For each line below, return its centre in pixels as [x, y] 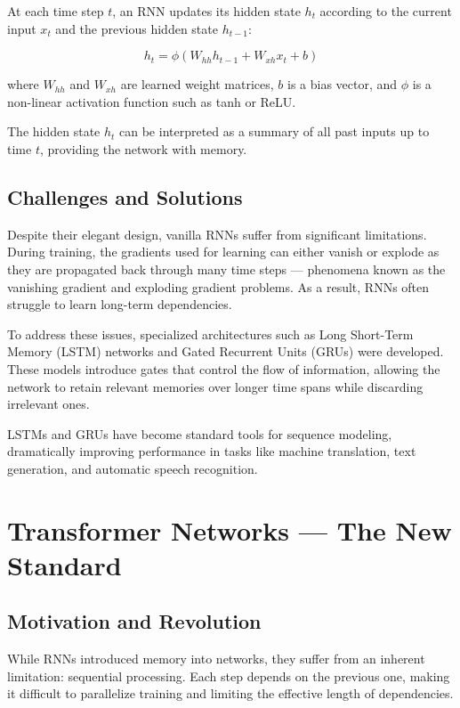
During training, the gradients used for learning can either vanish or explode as [223, 252]
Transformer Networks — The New [230, 529]
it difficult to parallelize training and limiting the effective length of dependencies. [230, 693]
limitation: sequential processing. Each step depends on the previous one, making [229, 675]
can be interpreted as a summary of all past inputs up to [274, 131]
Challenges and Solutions [125, 196]
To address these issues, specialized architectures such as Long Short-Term [210, 334]
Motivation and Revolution [134, 621]
